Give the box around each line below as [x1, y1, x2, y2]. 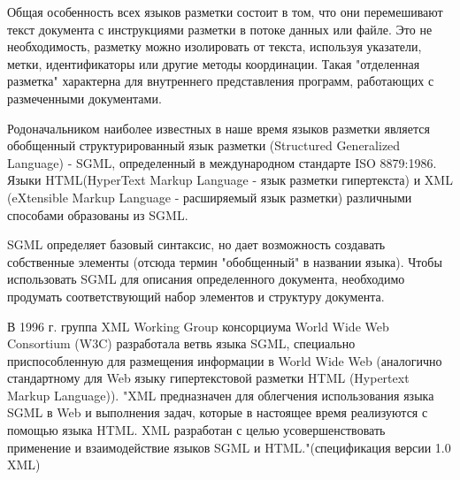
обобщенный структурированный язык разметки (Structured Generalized [7, 136, 401, 155]
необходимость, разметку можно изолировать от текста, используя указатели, [7, 37, 422, 56]
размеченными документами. [7, 88, 162, 107]
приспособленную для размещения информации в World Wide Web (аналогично [7, 351, 442, 370]
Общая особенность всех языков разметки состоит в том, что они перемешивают [7, 3, 443, 20]
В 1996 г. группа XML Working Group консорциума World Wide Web [7, 316, 389, 335]
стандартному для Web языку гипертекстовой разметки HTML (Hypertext [7, 369, 410, 387]
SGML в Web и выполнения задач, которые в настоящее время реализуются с [7, 403, 428, 422]
